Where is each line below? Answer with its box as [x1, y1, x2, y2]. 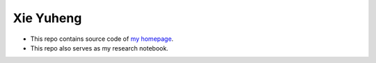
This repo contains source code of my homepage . [30, 35, 174, 43]
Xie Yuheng [13, 10, 82, 26]
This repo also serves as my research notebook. [30, 44, 169, 52]
